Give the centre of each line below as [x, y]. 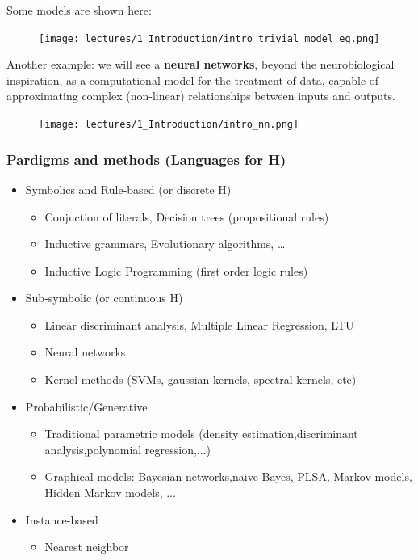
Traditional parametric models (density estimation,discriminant [201, 434]
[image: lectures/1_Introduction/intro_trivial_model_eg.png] [209, 38]
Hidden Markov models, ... [110, 493]
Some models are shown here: [79, 10]
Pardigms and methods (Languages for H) [146, 159]
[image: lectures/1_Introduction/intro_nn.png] [169, 125]
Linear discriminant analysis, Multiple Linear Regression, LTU [199, 324]
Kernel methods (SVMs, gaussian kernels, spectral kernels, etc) [201, 379]
